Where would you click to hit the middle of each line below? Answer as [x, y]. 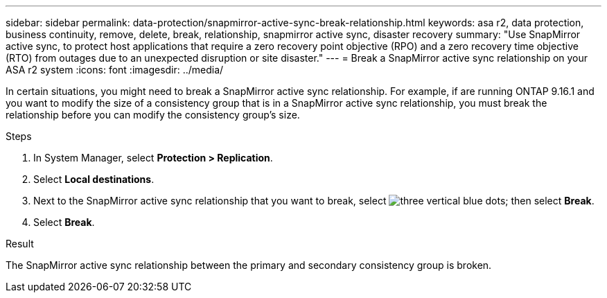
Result [20, 244]
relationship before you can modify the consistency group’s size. [153, 115]
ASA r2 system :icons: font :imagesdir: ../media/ [115, 70]
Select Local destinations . [94, 179]
